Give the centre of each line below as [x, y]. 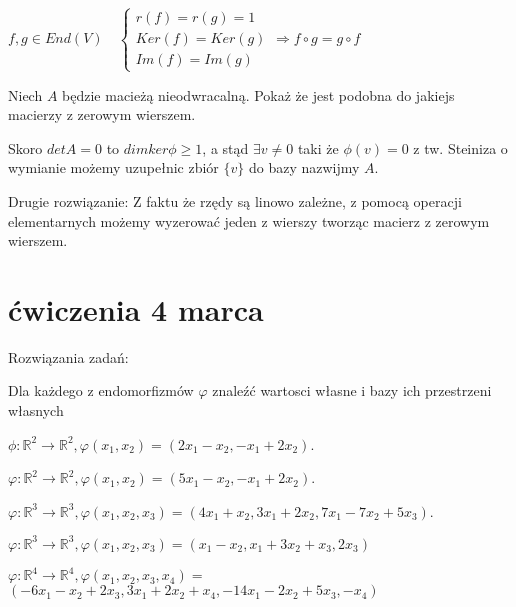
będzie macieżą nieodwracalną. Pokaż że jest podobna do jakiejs [258, 94]
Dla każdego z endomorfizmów [101, 390]
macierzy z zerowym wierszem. [102, 114]
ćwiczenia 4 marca [136, 308]
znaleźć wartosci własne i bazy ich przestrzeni [352, 390]
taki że [318, 147]
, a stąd [225, 147]
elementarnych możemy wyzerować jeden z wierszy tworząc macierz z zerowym [249, 220]
